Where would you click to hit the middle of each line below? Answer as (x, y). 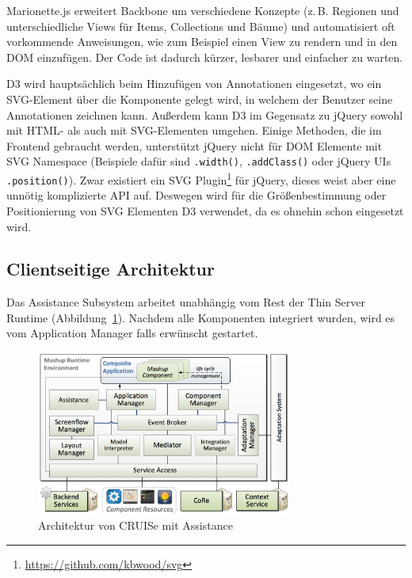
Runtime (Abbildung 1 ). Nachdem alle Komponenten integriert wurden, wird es (201, 317)
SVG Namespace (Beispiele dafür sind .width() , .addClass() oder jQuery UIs (199, 161)
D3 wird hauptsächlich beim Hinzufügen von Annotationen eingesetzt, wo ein (194, 84)
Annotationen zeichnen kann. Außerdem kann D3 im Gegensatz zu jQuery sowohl (205, 114)
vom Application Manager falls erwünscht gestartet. (132, 333)
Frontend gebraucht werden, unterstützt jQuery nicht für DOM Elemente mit (195, 145)
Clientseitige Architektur (111, 269)
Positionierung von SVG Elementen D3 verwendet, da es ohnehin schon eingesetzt (205, 210)
